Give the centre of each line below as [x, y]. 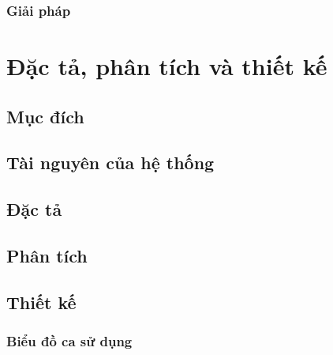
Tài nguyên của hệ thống [110, 162]
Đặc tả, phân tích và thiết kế [167, 66]
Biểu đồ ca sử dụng [69, 341]
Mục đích [45, 116]
